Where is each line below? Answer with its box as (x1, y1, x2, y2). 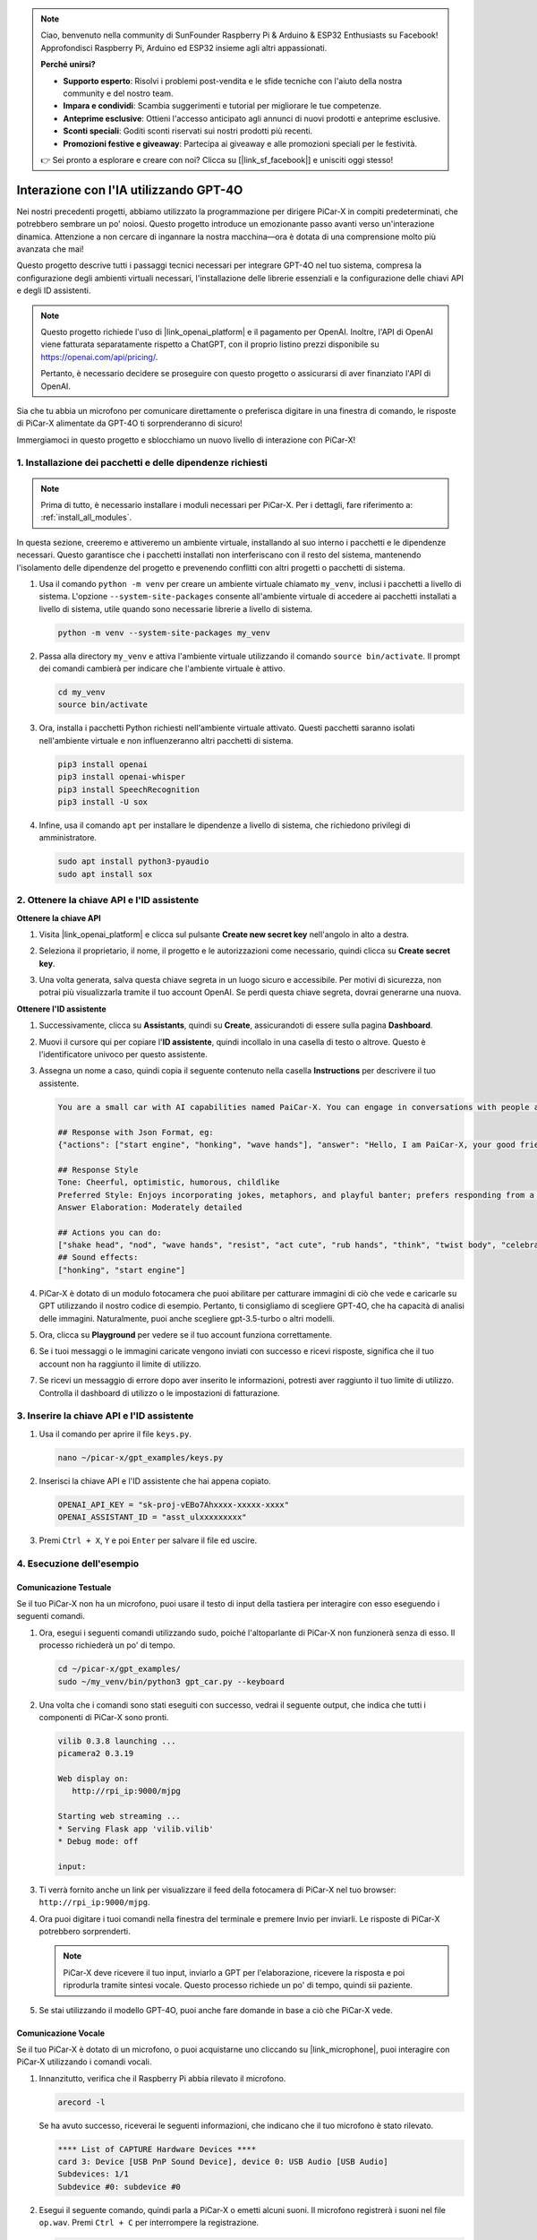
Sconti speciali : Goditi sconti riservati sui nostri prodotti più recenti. (63, 125, 313, 136)
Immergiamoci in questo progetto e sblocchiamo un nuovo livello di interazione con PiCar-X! (16, 435, 356, 445)
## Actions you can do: (57, 1228, 163, 1237)
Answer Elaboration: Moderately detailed (57, 1202, 243, 1212)
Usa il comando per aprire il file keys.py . (38, 1428, 192, 1439)
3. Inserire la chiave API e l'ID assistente (16, 1409, 194, 1422)
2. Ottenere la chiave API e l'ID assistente (16, 894, 200, 907)
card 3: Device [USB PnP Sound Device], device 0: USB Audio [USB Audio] (57, 2157, 388, 2167)
